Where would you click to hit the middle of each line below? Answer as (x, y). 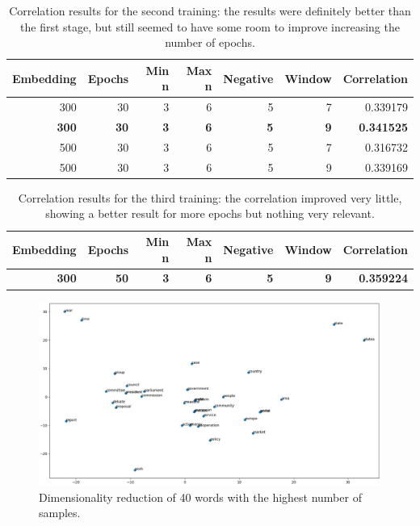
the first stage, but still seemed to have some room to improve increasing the (210, 26)
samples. (60, 513)
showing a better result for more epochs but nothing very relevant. (210, 213)
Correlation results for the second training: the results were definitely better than (210, 10)
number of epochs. (210, 42)
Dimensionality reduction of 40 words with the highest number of (200, 497)
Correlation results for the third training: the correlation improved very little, (210, 197)
